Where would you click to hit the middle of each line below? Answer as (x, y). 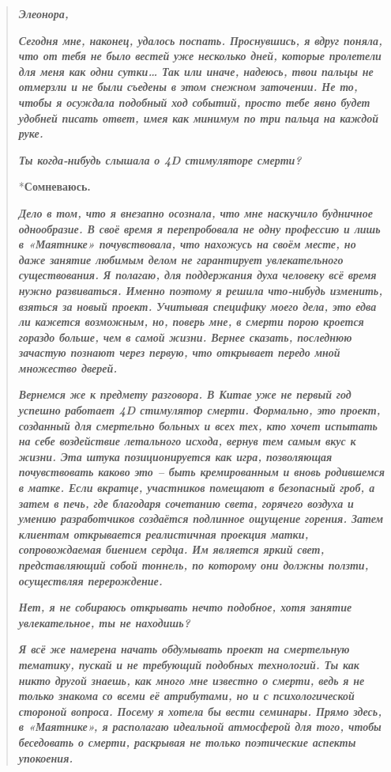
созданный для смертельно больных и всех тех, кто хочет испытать (198, 425)
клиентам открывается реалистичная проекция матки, (164, 534)
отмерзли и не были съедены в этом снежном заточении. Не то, (188, 87)
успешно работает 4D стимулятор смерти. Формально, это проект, (199, 410)
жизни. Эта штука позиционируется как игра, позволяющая (175, 456)
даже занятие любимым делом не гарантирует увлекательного (181, 259)
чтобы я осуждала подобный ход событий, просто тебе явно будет (194, 102)
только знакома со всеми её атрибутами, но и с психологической (186, 696)
